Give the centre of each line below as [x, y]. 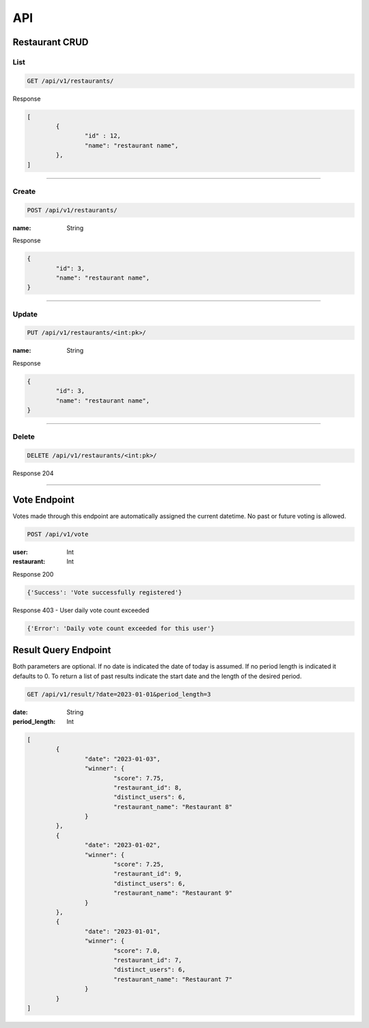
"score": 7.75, [138, 778]
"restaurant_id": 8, [148, 787]
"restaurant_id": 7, [148, 960]
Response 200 [33, 574]
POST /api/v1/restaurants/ [72, 210]
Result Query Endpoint [62, 650]
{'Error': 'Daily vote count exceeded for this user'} [121, 628]
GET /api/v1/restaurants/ [70, 81]
